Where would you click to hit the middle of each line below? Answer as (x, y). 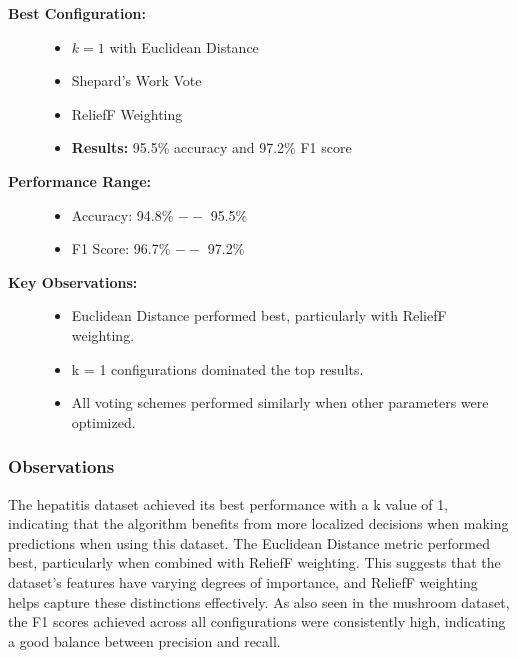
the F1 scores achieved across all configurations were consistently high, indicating (257, 621)
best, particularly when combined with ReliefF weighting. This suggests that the (254, 562)
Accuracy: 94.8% (122, 214)
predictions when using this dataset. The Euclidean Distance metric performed (249, 542)
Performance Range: (79, 180)
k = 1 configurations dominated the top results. (217, 368)
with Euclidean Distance (184, 46)
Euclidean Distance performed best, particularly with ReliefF (259, 315)
